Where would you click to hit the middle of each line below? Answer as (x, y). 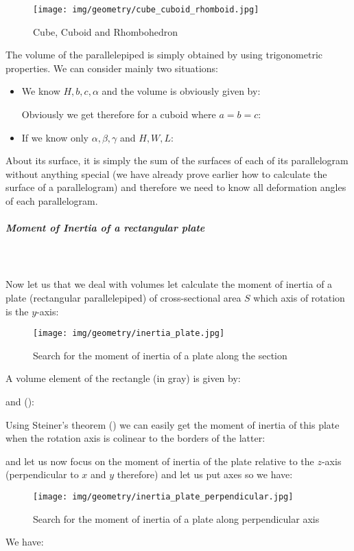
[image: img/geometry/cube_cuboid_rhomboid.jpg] (146, 10)
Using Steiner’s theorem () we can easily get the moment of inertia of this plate (173, 424)
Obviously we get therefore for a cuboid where (119, 114)
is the (17, 311)
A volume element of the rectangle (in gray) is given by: (123, 378)
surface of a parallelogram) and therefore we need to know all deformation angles (176, 187)
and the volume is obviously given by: (181, 91)
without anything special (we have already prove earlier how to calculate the (166, 173)
